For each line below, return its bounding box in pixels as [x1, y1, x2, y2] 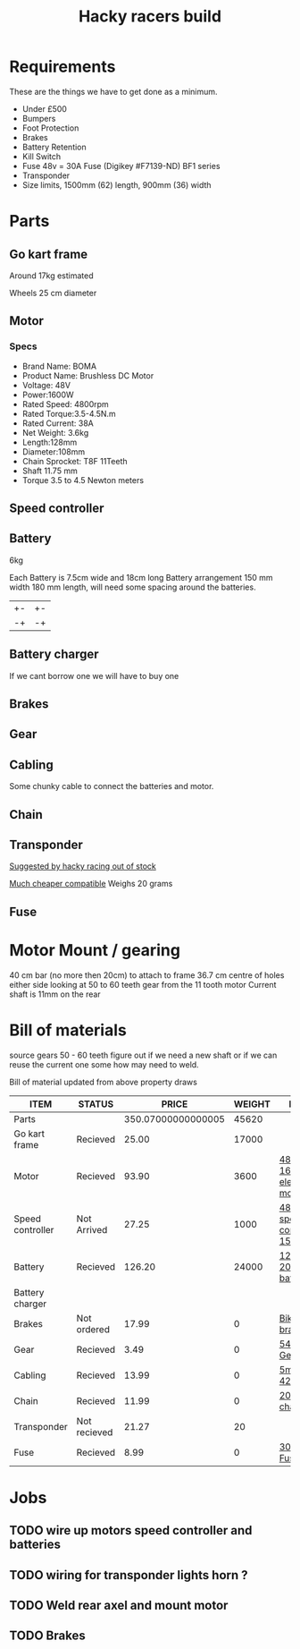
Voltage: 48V [21, 379, 71, 390]
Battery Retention [21, 141, 87, 152]
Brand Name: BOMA [21, 361, 96, 371]
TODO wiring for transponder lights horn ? [9, 1568, 248, 1583]
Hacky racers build [79, 6, 221, 27]
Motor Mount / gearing [9, 940, 181, 961]
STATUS [78, 1098, 114, 1110]
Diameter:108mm [21, 446, 86, 457]
